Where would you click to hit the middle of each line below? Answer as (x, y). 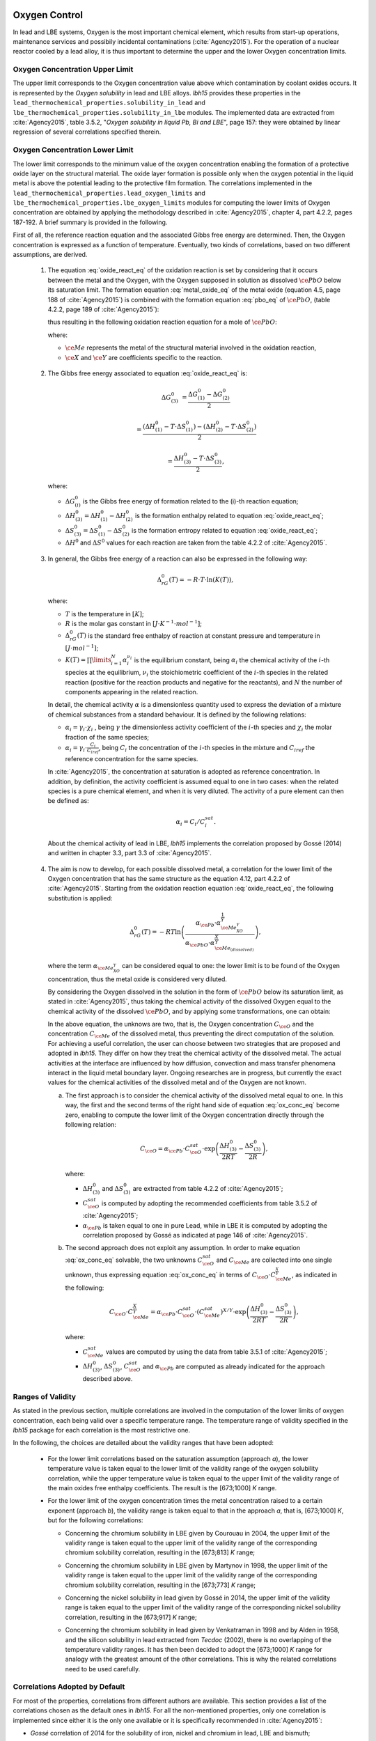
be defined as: (69, 801)
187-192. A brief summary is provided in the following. (90, 222)
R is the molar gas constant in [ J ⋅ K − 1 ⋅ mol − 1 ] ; (133, 623)
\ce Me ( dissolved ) (234, 948)
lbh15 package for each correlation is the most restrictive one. (102, 1430)
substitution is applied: (80, 898)
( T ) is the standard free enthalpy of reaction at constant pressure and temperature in (198, 635)
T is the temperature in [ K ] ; (104, 614)
